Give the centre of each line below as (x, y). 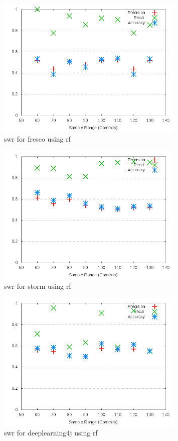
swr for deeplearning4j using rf (51, 433)
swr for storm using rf (38, 286)
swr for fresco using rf (38, 138)
